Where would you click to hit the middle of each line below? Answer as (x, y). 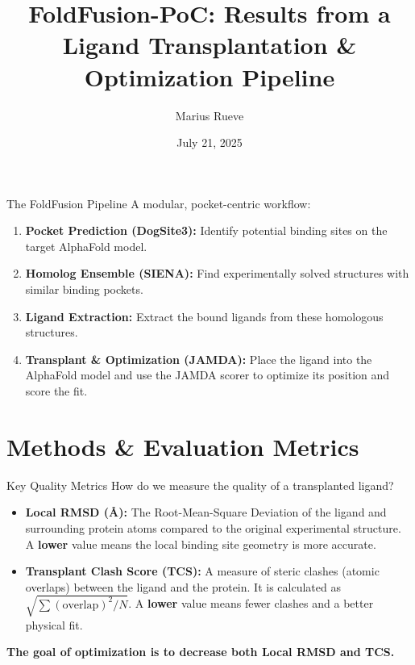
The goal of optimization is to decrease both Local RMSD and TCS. (201, 652)
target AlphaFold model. (86, 246)
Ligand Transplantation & (210, 45)
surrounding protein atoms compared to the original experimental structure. (213, 527)
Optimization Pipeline (210, 76)
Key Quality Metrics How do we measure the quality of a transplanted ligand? (200, 485)
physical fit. (54, 624)
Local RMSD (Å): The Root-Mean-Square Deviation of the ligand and (206, 512)
